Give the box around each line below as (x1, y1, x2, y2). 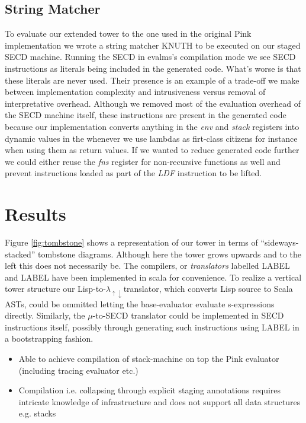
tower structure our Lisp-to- (5, 282, 106, 295)
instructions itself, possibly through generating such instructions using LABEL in (5, 320, 299, 333)
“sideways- (260, 236, 299, 249)
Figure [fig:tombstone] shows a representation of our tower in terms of (5, 236, 258, 249)
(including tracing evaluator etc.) (18, 364, 138, 376)
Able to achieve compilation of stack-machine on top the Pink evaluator (18, 352, 279, 364)
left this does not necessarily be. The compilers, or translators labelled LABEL (5, 259, 290, 272)
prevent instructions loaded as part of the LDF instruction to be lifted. (5, 167, 262, 179)
